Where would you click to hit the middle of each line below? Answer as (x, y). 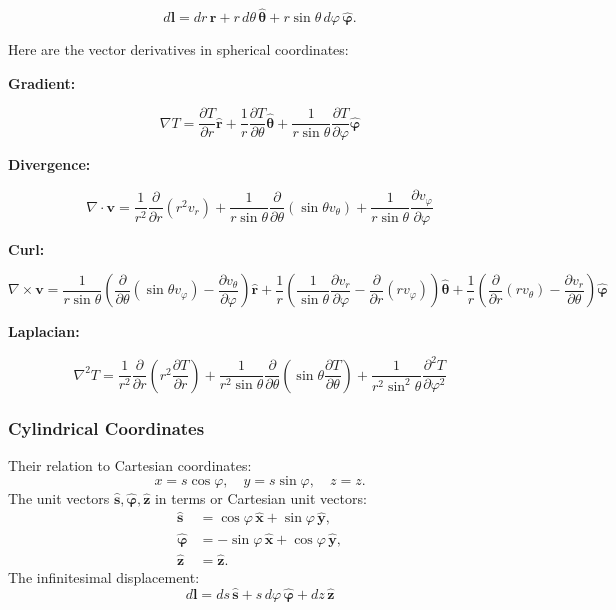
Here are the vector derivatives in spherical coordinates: (178, 49)
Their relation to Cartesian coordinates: (130, 464)
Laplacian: (44, 331)
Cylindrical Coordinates (106, 427)
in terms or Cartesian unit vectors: (260, 497)
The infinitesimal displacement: (104, 576)
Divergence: (49, 164)
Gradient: (42, 82)
